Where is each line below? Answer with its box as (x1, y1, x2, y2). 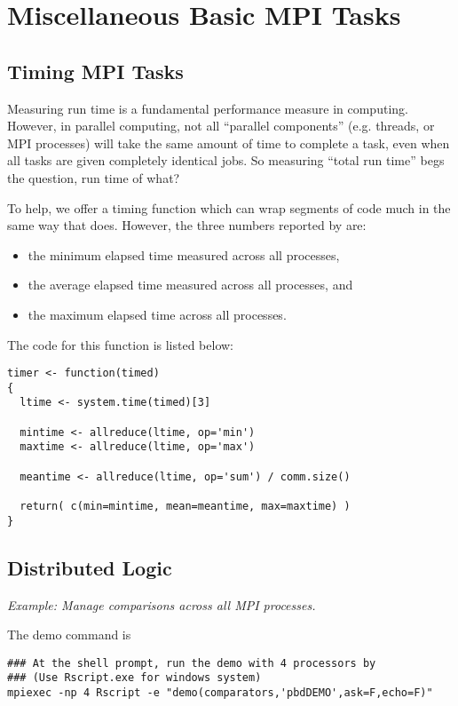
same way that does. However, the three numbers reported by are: (7, 216, 367, 234)
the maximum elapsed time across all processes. (28, 305, 287, 323)
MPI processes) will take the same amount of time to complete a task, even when (7, 133, 450, 152)
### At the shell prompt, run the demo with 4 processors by (7, 656, 376, 670)
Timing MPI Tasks (7, 57, 184, 84)
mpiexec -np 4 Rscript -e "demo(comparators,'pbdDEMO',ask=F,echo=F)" (7, 686, 433, 700)
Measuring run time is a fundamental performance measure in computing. (7, 99, 408, 117)
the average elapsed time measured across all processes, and (28, 275, 353, 294)
